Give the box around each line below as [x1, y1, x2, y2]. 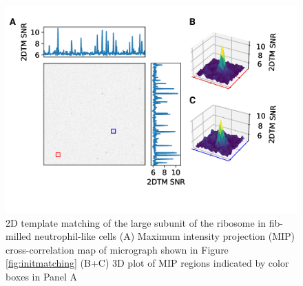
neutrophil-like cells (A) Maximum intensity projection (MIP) [34, 229, 295, 243]
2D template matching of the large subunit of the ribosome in [6, 215, 267, 229]
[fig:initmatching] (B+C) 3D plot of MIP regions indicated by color [6, 256, 289, 270]
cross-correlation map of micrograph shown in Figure [6, 242, 229, 256]
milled [6, 229, 32, 243]
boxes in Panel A [6, 269, 78, 283]
